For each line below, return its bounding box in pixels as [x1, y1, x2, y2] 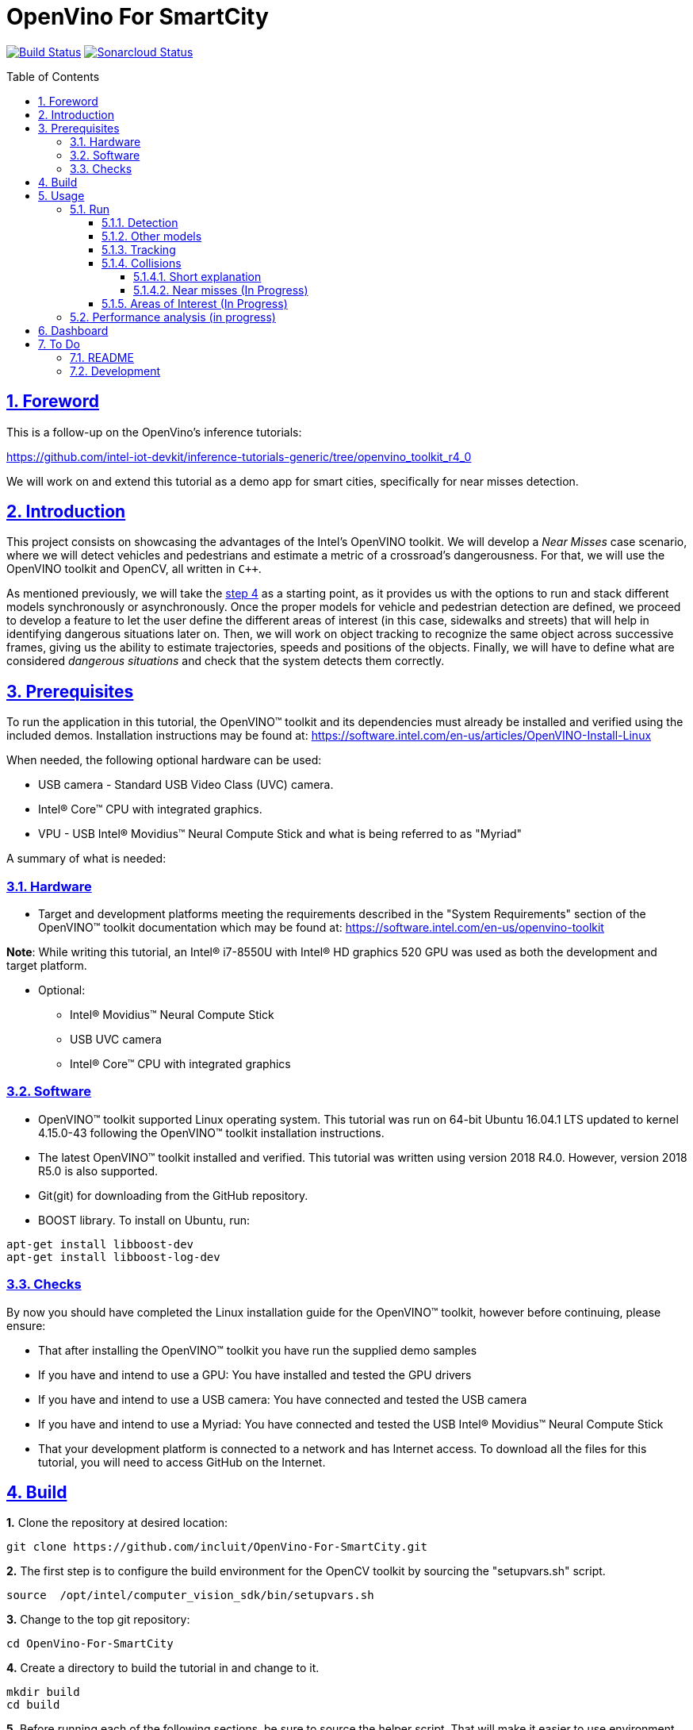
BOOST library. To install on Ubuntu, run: [38, 1213, 251, 1227]
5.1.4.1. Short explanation [133, 269, 262, 283]
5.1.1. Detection [101, 215, 178, 229]
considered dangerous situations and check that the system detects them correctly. [6, 654, 445, 668]
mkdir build [6, 1686, 80, 1699]
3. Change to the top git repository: [6, 1613, 190, 1627]
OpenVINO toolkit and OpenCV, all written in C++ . [6, 562, 262, 576]
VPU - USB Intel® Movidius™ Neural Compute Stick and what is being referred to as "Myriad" [38, 827, 523, 841]
